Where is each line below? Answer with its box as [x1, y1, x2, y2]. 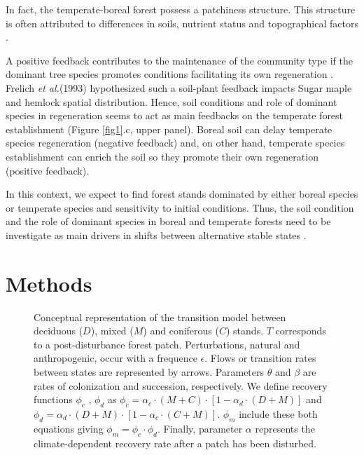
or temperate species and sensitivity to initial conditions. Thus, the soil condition [6, 200, 354, 215]
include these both [239, 406, 318, 421]
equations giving [34, 421, 104, 435]
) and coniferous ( [143, 323, 219, 338]
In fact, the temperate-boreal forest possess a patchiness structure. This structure [6, 2, 356, 16]
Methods [6, 269, 92, 297]
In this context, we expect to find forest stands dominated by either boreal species [6, 186, 358, 201]
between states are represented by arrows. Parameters [34, 365, 265, 379]
